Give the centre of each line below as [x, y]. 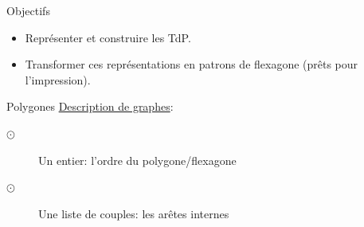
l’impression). [58, 79]
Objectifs [28, 10]
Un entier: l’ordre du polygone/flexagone [137, 160]
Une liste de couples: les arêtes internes [134, 213]
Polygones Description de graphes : [90, 106]
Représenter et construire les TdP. [108, 37]
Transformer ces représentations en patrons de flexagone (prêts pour [192, 64]
